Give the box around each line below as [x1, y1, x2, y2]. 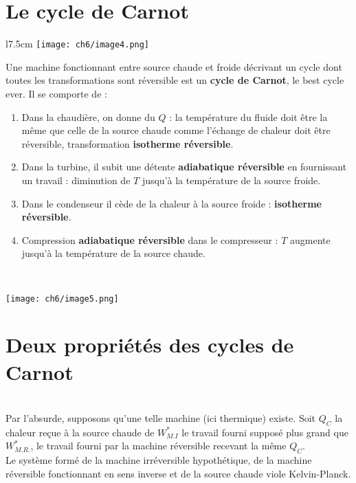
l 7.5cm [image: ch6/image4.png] [5, 36, 150, 51]
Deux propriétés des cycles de [5, 330, 294, 359]
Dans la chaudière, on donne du [21, 109, 155, 124]
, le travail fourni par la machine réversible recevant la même [30, 438, 287, 453]
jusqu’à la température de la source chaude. [21, 246, 205, 260]
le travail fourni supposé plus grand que [181, 425, 348, 439]
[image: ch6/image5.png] [5, 293, 119, 304]
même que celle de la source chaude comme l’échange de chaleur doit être [21, 123, 331, 137]
